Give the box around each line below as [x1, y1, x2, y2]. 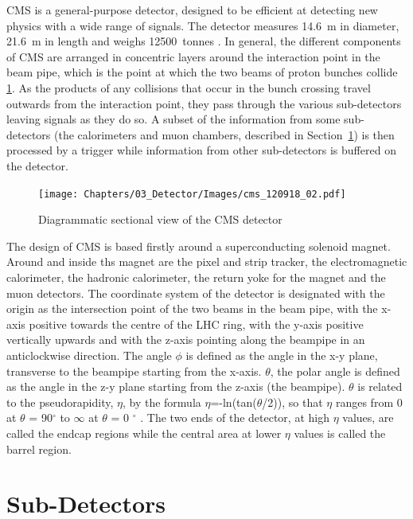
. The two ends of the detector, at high [140, 409, 329, 426]
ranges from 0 [335, 393, 403, 410]
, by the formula [122, 393, 201, 410]
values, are [342, 409, 394, 426]
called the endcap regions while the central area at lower [6, 424, 282, 441]
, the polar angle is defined [270, 362, 400, 379]
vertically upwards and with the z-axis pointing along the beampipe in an [6, 331, 365, 348]
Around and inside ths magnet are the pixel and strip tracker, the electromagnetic [6, 253, 407, 270]
